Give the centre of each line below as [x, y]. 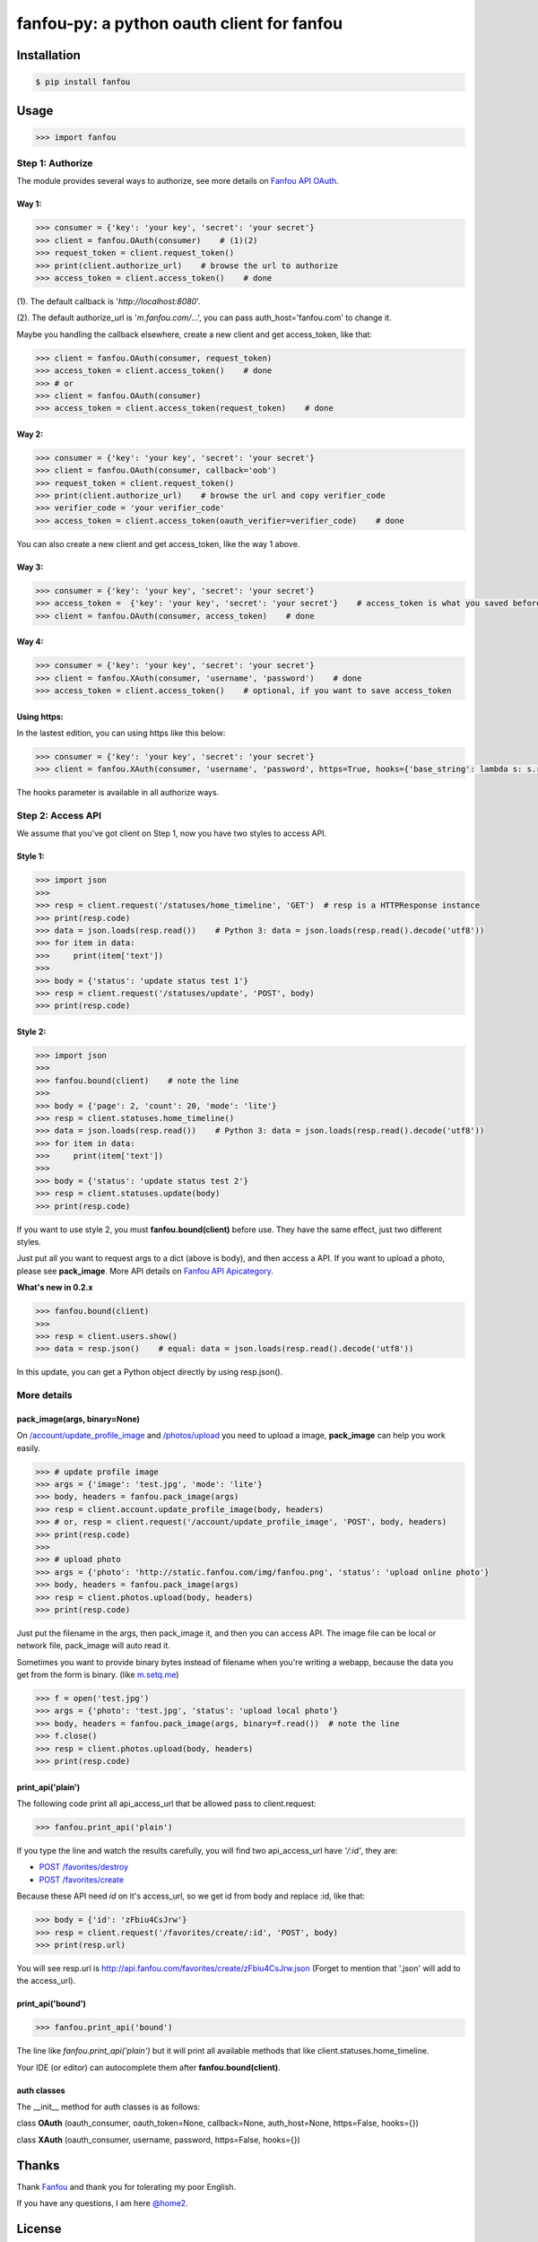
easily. [28, 1447]
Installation [48, 55]
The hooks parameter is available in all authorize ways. [118, 793]
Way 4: [30, 642]
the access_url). [46, 1981]
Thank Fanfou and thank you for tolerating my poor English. [126, 2186]
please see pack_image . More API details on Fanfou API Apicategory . [145, 1271]
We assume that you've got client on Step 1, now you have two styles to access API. [172, 833]
